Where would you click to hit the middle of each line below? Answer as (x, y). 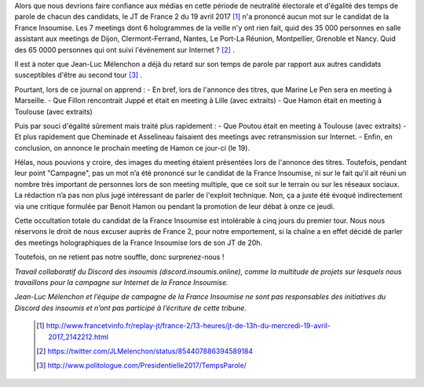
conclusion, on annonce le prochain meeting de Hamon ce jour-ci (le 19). (132, 148)
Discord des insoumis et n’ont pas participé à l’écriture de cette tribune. (131, 308)
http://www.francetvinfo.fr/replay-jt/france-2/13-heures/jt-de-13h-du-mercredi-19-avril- (188, 326)
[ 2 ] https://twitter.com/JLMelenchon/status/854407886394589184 (145, 351)
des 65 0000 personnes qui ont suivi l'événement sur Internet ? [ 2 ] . (125, 49)
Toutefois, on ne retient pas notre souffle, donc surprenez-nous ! (119, 257)
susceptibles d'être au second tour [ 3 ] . (79, 75)
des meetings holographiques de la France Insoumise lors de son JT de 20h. (139, 243)
